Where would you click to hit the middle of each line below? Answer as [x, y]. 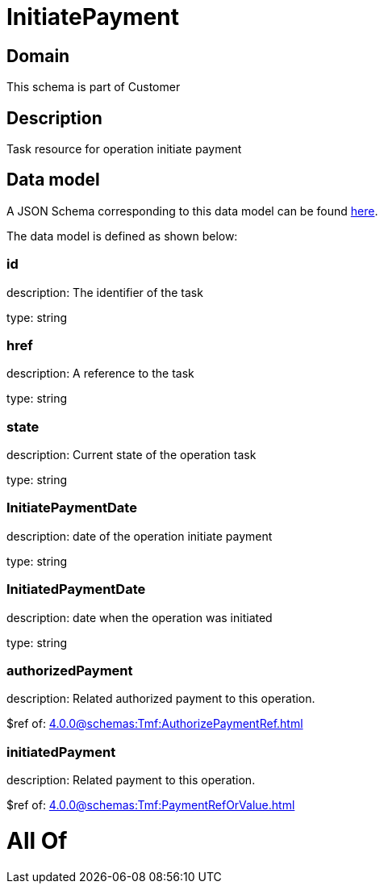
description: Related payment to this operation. [131, 780]
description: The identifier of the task [105, 292]
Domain [38, 56]
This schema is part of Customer [94, 87]
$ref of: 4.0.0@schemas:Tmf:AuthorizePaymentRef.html [155, 724]
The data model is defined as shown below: [122, 236]
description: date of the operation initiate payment [140, 536]
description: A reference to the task [100, 374]
